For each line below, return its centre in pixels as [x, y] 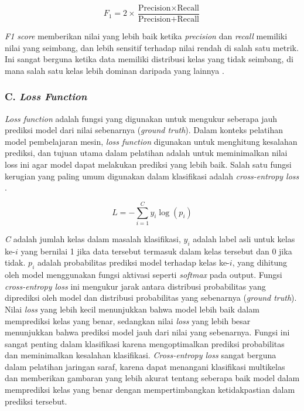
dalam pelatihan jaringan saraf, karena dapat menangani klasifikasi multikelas [145, 366]
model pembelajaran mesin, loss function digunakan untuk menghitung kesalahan [151, 141]
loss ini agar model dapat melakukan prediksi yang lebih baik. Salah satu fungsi [148, 164]
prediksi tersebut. [36, 401]
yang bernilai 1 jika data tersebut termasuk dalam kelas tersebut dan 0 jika [156, 251]
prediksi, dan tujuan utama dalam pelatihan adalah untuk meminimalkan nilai [146, 153]
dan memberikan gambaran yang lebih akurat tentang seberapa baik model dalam [152, 378]
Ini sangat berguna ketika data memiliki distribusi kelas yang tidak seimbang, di [149, 59]
